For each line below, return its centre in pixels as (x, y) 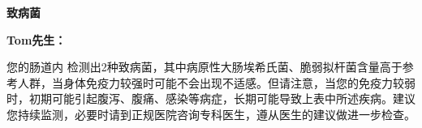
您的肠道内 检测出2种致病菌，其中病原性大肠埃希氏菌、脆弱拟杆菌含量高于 (205, 67)
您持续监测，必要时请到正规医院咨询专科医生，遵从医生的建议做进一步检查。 (211, 114)
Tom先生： (37, 39)
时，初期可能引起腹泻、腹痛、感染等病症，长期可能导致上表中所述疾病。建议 (211, 98)
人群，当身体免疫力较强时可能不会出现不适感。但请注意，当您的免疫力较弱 (216, 82)
